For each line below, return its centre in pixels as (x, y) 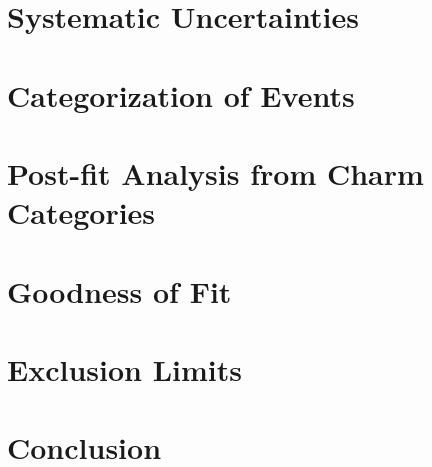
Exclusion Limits (124, 368)
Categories (81, 212)
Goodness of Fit (119, 290)
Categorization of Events (181, 94)
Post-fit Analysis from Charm (215, 172)
